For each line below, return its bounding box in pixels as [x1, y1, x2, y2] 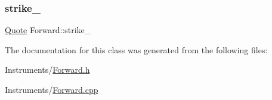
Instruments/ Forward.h [5, 63, 90, 76]
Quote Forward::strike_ [5, 24, 91, 36]
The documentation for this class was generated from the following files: [5, 43, 268, 56]
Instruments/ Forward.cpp [5, 83, 98, 95]
